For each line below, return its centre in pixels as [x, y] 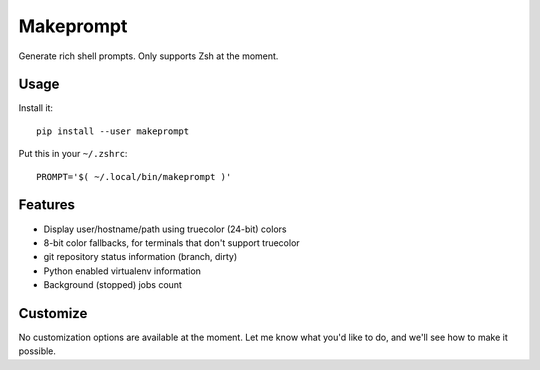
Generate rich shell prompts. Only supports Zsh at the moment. [148, 56]
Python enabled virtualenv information [122, 271]
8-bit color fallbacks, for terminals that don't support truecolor [171, 242]
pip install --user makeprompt [113, 131]
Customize [53, 313]
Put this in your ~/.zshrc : [73, 154]
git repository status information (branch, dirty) [140, 257]
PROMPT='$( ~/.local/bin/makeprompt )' [134, 176]
